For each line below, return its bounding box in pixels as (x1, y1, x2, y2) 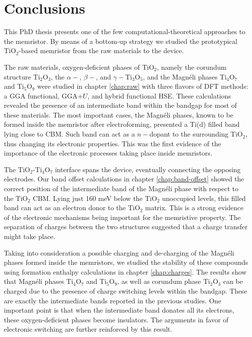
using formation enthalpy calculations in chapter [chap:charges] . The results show (4, 266, 247, 277)
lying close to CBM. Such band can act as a (4, 129, 135, 139)
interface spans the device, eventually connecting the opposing (55, 164, 241, 174)
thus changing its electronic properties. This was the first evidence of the (4, 138, 221, 148)
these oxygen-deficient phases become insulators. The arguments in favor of (4, 314, 229, 324)
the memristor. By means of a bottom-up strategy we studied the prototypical (4, 36, 237, 46)
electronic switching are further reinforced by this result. (4, 324, 173, 334)
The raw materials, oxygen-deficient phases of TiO (4, 61, 155, 72)
